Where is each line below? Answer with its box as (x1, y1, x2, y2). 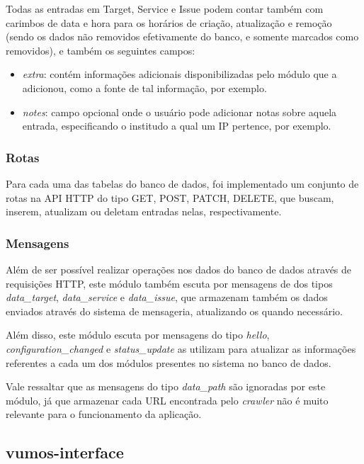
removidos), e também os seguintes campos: (6, 43, 195, 57)
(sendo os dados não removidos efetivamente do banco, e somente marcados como (6, 29, 359, 44)
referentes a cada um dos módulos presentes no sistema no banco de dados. (6, 355, 331, 370)
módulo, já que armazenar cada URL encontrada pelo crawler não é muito (6, 392, 329, 407)
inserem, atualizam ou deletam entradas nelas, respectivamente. (6, 204, 282, 219)
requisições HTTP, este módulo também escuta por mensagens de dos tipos (6, 276, 333, 290)
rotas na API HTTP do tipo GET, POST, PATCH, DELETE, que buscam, (6, 190, 334, 205)
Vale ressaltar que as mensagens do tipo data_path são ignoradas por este (6, 379, 326, 394)
